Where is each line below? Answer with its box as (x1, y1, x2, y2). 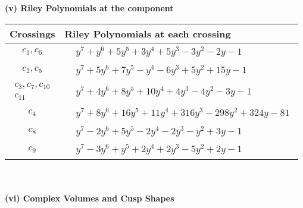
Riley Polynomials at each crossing (64, 26, 231, 40)
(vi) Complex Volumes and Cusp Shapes (5, 191, 174, 204)
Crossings (10, 26, 55, 40)
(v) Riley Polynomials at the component (5, 2, 174, 14)
